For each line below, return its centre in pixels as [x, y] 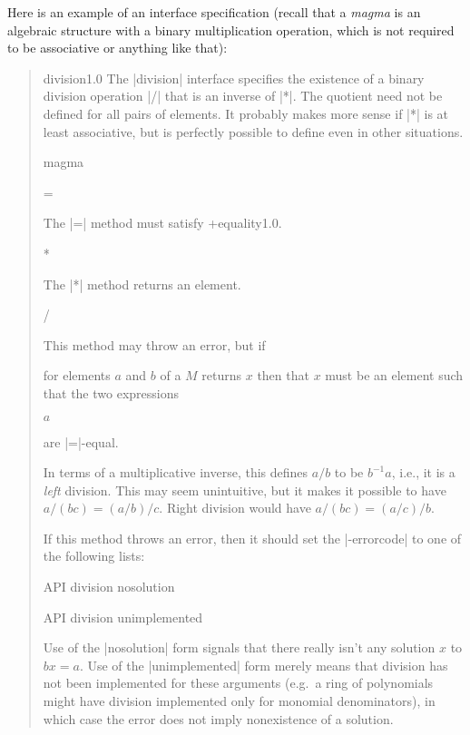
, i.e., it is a [423, 472]
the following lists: [94, 556]
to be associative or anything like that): [117, 48]
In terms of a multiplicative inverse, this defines [176, 472]
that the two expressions [111, 392]
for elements [77, 375]
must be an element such [394, 375]
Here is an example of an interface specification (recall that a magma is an [214, 12]
